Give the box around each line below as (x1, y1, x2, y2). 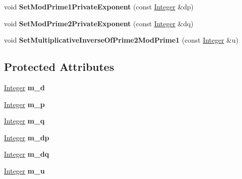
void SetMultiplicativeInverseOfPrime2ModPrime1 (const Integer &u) (4, 35, 239, 45)
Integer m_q (4, 116, 45, 126)
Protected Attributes (4, 59, 114, 74)
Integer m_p (4, 99, 45, 109)
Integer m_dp (4, 132, 49, 142)
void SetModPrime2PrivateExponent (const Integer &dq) (4, 18, 194, 28)
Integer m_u (4, 165, 45, 176)
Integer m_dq (4, 149, 49, 159)
